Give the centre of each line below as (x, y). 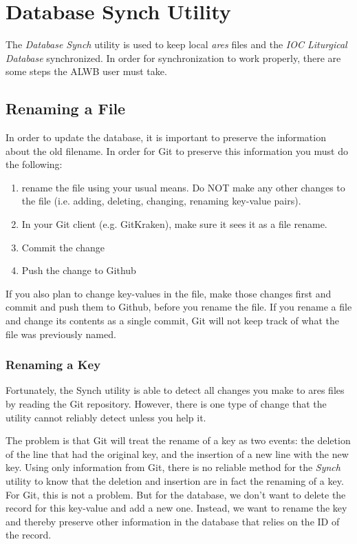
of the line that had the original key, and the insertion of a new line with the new (177, 453)
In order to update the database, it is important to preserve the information (166, 137)
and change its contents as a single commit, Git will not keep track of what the (172, 321)
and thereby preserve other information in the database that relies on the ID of (173, 521)
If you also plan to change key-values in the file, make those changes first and (169, 293)
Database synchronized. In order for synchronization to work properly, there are (173, 57)
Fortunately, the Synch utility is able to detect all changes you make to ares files (175, 390)
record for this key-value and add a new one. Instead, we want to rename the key (176, 508)
